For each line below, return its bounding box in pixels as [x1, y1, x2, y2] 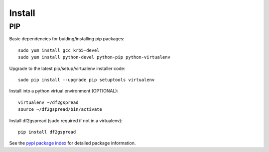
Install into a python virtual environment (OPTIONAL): [9, 88, 119, 94]
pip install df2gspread [18, 129, 76, 135]
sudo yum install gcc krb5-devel [18, 47, 100, 53]
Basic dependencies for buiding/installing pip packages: [9, 36, 125, 42]
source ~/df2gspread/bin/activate [18, 107, 102, 112]
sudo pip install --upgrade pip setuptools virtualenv [18, 77, 155, 82]
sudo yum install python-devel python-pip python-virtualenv [18, 55, 170, 60]
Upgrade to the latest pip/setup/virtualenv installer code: [9, 65, 126, 72]
